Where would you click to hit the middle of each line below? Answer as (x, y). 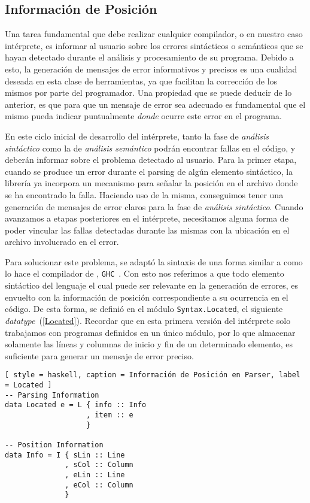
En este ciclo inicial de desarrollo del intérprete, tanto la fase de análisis (137, 136)
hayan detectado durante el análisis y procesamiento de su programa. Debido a (149, 57)
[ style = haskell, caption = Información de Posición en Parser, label (153, 375)
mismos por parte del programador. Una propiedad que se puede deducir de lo (148, 93)
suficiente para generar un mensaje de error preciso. (99, 355)
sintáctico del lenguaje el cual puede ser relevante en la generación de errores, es (152, 285)
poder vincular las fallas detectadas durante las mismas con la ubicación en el (147, 230)
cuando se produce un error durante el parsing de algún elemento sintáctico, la (149, 171)
